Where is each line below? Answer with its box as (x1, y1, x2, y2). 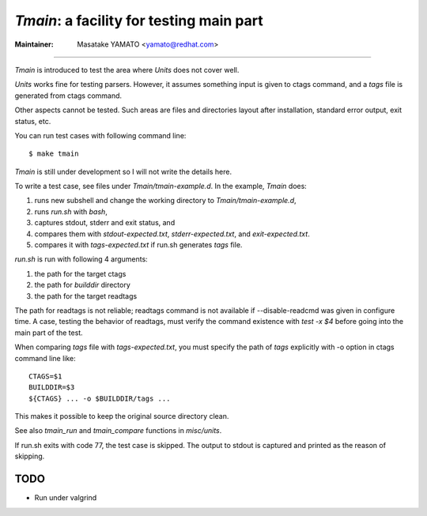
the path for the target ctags (34, 269, 127, 278)
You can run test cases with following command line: (14, 130, 187, 140)
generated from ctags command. (14, 91, 123, 100)
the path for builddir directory (34, 281, 130, 290)
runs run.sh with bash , (34, 206, 108, 217)
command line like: (14, 353, 77, 363)
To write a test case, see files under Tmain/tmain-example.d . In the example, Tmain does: (14, 182, 308, 191)
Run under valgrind (34, 493, 97, 503)
